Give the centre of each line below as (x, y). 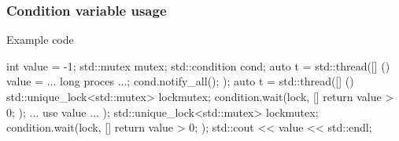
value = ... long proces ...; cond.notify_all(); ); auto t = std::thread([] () (180, 81)
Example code (40, 40)
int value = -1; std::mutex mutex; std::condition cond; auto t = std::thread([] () (198, 65)
